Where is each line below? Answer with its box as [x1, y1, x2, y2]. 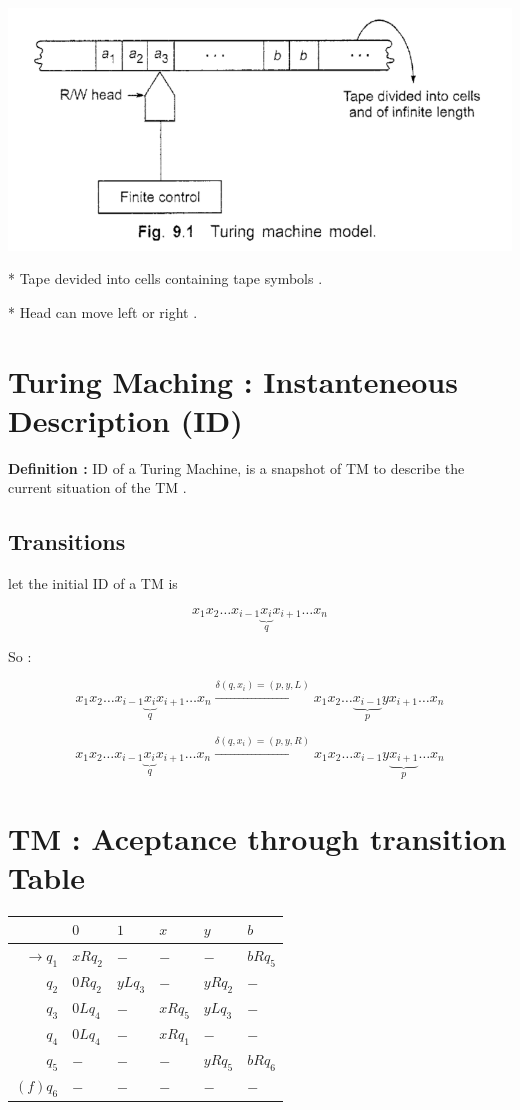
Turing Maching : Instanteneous [8, 360, 458, 401]
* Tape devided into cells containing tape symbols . [8, 268, 323, 289]
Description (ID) [8, 399, 243, 440]
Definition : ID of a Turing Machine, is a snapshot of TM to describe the [8, 457, 465, 478]
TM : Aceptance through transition [8, 817, 507, 858]
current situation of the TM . [8, 477, 187, 498]
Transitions [8, 526, 126, 557]
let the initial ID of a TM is [8, 573, 178, 594]
